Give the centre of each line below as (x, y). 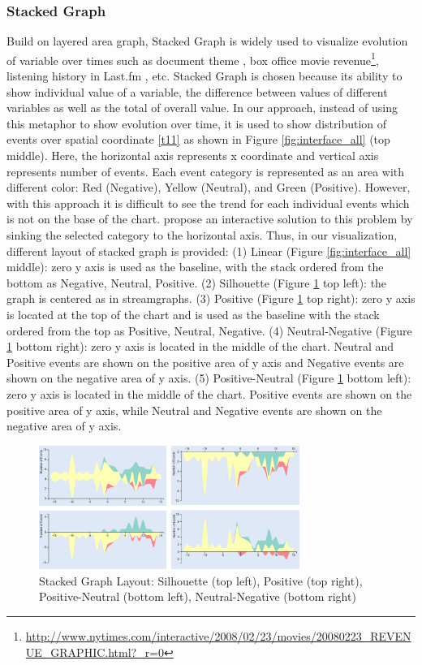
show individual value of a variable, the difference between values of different (197, 91)
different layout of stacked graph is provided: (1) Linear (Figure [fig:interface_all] (209, 250)
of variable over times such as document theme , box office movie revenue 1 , (193, 58)
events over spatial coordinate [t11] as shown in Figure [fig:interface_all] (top (198, 139)
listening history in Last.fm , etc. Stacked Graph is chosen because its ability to (205, 76)
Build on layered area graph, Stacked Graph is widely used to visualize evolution (207, 41)
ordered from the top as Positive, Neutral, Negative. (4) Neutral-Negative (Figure (209, 330)
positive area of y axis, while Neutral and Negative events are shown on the (194, 410)
